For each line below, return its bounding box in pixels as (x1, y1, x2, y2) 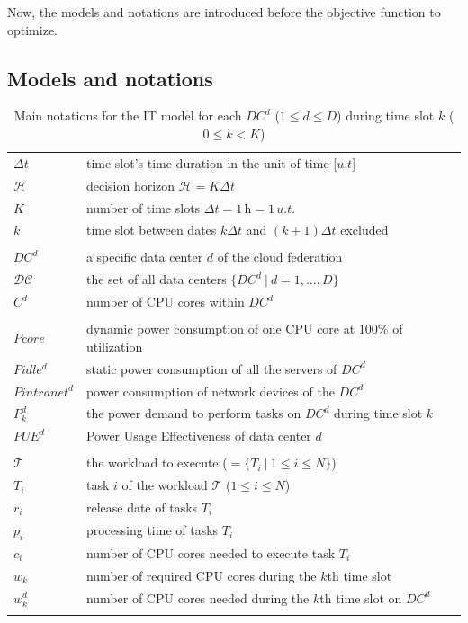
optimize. (7, 20, 58, 39)
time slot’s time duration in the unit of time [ (85, 153, 337, 172)
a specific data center (85, 247, 203, 266)
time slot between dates (85, 220, 217, 239)
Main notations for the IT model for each (13, 106, 242, 125)
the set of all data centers (85, 270, 227, 289)
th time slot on (319, 588, 402, 607)
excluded (340, 220, 389, 239)
